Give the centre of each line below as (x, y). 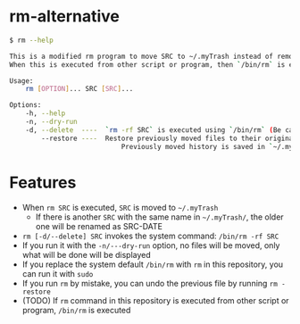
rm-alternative (65, 17)
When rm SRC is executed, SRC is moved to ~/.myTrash (120, 207)
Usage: (21, 81)
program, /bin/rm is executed (76, 310)
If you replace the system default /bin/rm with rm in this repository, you (153, 264)
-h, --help (46, 113)
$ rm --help (31, 40)
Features (43, 183)
